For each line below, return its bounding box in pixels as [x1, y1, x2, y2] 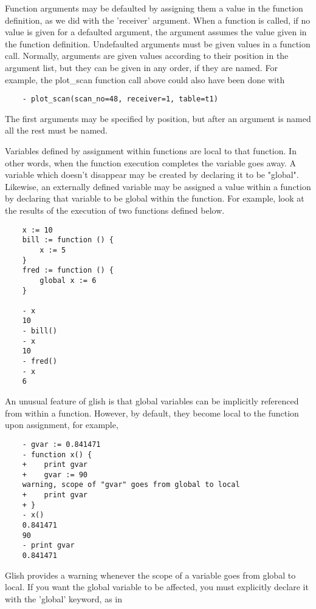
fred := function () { [22, 266, 114, 275]
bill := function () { [22, 236, 114, 245]
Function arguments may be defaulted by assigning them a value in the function [5, 2, 303, 14]
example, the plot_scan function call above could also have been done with [5, 73, 285, 86]
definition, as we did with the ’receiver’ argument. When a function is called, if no [5, 13, 311, 26]
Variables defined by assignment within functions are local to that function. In [5, 145, 297, 157]
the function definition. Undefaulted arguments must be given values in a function [5, 37, 311, 50]
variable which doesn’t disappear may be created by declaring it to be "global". [5, 168, 299, 181]
